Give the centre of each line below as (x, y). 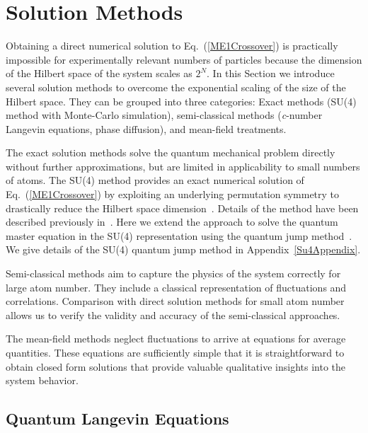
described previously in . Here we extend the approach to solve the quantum (172, 222)
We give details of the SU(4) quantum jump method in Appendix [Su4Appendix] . (183, 249)
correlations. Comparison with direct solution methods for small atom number (175, 301)
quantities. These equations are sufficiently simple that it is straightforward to (175, 352)
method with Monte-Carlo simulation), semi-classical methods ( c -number (164, 115)
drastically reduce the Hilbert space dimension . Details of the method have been (182, 208)
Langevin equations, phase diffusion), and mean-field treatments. (146, 128)
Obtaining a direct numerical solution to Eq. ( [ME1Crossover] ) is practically (172, 46)
